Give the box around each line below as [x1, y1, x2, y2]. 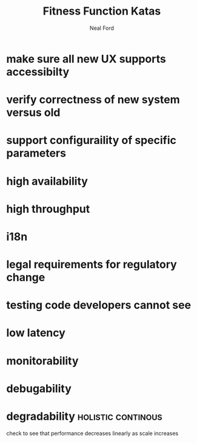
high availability [6, 174, 88, 188]
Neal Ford [90, 24, 114, 32]
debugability [6, 382, 72, 396]
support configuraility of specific [6, 134, 177, 147]
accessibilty [6, 65, 70, 78]
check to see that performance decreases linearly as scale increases [6, 430, 179, 437]
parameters [6, 146, 67, 160]
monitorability [6, 354, 79, 368]
